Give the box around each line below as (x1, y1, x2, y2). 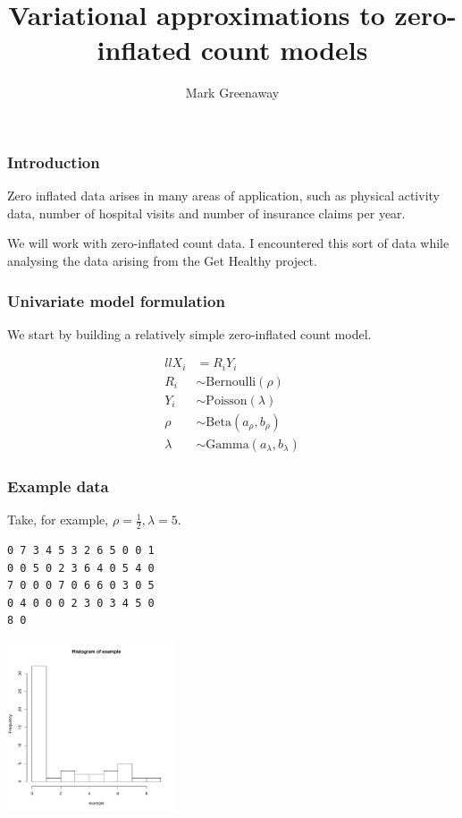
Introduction (7, 150, 100, 173)
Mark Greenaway (185, 83, 280, 102)
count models (200, 31, 368, 68)
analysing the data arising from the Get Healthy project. (7, 251, 317, 269)
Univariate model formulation (7, 289, 225, 311)
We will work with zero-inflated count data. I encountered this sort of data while (7, 234, 449, 252)
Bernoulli (206, 375, 256, 388)
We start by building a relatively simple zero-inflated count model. (7, 324, 372, 343)
